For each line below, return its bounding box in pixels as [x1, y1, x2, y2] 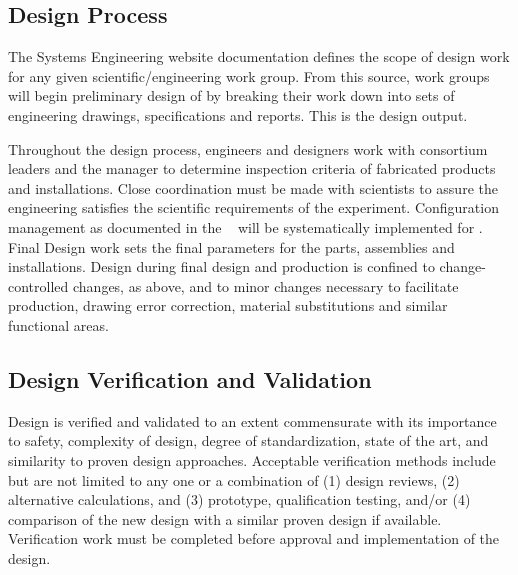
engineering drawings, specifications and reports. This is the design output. [8, 104, 468, 125]
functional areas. [8, 314, 109, 335]
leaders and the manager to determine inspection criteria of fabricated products [8, 158, 496, 179]
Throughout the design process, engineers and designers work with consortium [8, 138, 488, 159]
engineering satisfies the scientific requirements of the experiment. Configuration [8, 197, 499, 218]
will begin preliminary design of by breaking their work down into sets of [8, 85, 455, 106]
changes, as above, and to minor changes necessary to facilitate [72, 275, 459, 296]
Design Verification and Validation [8, 363, 372, 394]
